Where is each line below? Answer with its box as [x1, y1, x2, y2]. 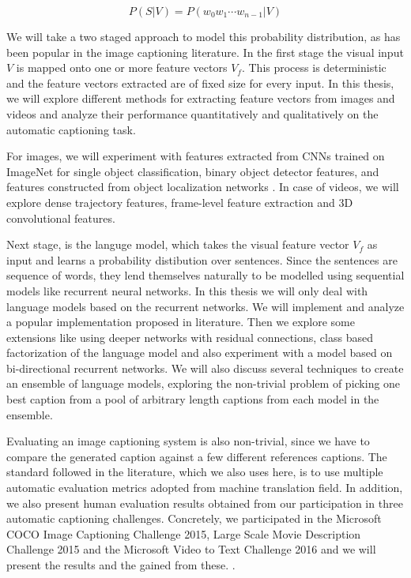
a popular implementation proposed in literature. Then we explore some [6, 313, 355, 330]
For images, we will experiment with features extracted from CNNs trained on [6, 148, 385, 164]
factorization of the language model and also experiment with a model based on [6, 344, 393, 361]
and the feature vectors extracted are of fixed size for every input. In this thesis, [6, 74, 394, 91]
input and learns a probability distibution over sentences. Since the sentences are [6, 251, 398, 268]
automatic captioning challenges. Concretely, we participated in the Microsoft [6, 510, 382, 527]
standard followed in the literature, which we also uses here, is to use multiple [6, 464, 383, 480]
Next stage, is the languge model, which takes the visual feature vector [6, 236, 349, 253]
